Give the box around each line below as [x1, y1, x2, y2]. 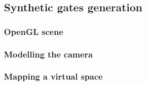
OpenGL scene [4, 25, 64, 37]
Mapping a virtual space [4, 70, 103, 83]
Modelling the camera [4, 48, 93, 60]
